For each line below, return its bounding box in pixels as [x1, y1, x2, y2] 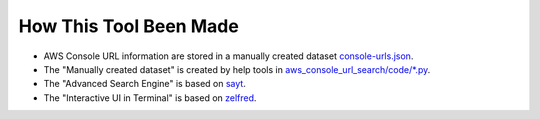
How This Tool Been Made [18, 15, 239, 37]
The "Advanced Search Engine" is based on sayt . [43, 78, 247, 90]
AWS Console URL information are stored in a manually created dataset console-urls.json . [43, 50, 414, 62]
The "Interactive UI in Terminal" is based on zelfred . [43, 91, 257, 104]
